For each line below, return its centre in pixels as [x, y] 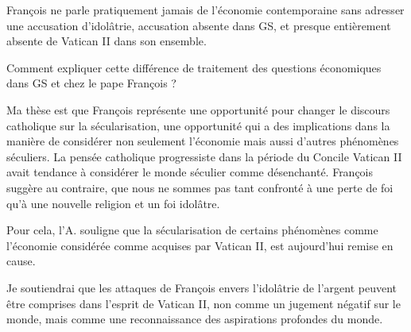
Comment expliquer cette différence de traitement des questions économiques [194, 67]
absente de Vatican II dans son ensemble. [107, 41]
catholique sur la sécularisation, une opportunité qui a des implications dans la [198, 125]
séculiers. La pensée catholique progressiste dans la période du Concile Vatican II [204, 156]
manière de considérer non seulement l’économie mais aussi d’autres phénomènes [203, 141]
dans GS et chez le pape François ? [91, 83]
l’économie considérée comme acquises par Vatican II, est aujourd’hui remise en [200, 245]
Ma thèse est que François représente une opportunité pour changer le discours [198, 109]
